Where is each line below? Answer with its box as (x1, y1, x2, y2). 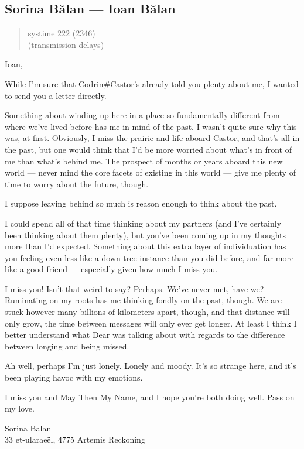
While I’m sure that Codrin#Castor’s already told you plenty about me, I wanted (5, 77, 299, 90)
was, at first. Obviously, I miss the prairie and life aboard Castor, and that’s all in (5, 132, 300, 144)
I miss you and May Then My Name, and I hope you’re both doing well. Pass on (5, 390, 295, 403)
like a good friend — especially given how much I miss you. (5, 263, 218, 275)
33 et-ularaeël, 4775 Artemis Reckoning (5, 433, 145, 445)
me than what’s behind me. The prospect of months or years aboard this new (5, 155, 283, 167)
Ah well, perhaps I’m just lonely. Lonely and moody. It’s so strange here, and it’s (5, 359, 296, 372)
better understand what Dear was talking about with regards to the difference (5, 328, 285, 341)
